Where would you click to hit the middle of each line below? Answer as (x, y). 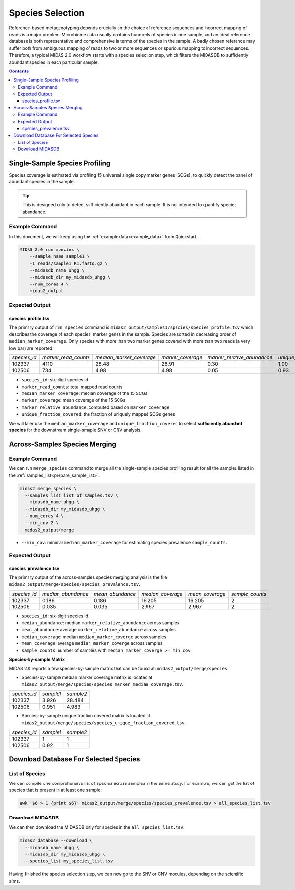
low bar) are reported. (31, 348)
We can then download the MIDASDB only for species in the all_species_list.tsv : (97, 827)
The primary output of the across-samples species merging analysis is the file (88, 577)
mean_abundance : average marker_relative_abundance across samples (98, 630)
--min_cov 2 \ (42, 523)
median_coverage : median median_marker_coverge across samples (94, 637)
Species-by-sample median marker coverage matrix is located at (87, 677)
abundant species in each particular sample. (54, 62)
